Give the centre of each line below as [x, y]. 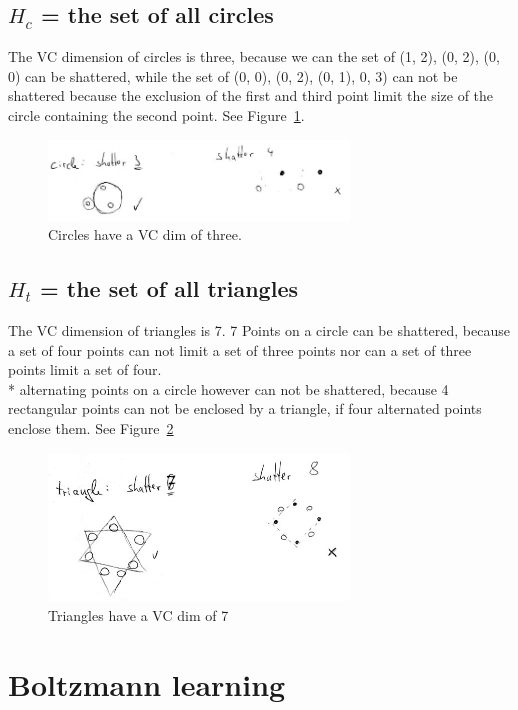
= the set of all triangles [168, 288]
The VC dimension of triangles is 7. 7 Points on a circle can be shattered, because [259, 330]
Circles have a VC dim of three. [145, 234]
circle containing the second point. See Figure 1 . [156, 114]
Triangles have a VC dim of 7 [138, 614]
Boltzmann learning [147, 683]
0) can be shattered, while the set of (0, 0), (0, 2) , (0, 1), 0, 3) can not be [233, 75]
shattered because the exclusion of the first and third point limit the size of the [251, 95]
